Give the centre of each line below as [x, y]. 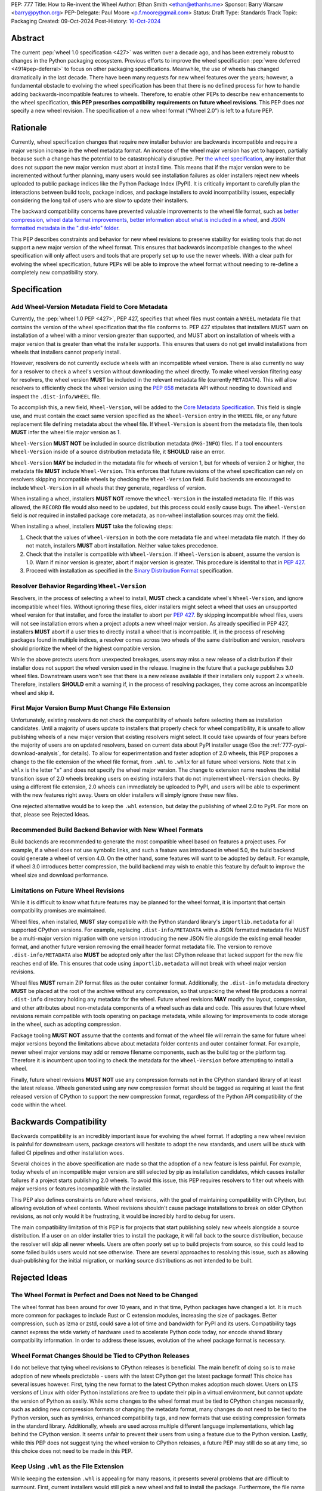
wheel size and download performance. [60, 875]
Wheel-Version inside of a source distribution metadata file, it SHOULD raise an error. [118, 452]
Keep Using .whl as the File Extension [67, 1466]
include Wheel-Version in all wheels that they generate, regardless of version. [109, 488]
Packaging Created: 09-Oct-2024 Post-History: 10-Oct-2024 [86, 21]
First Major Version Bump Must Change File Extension [91, 708]
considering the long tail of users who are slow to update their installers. [100, 200]
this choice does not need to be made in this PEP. [72, 1451]
